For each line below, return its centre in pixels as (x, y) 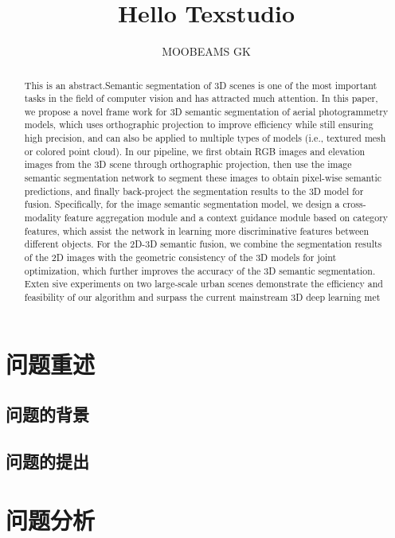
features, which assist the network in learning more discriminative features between (197, 230)
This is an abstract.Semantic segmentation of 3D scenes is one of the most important (201, 85)
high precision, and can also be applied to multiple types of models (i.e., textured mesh (205, 138)
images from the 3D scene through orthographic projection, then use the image (188, 164)
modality (43, 218)
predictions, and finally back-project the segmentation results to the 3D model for (194, 191)
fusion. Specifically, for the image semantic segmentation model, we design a (182, 204)
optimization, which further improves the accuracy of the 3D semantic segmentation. (200, 270)
